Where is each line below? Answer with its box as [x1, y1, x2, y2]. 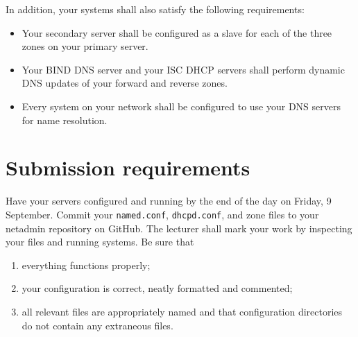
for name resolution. [22, 112, 108, 127]
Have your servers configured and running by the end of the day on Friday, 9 [6, 193, 332, 208]
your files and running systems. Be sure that [6, 234, 194, 249]
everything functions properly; [22, 257, 151, 272]
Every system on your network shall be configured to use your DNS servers [22, 98, 341, 113]
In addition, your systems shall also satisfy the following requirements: [6, 2, 305, 16]
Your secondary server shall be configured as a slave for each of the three [22, 25, 332, 40]
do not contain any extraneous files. [22, 318, 173, 332]
